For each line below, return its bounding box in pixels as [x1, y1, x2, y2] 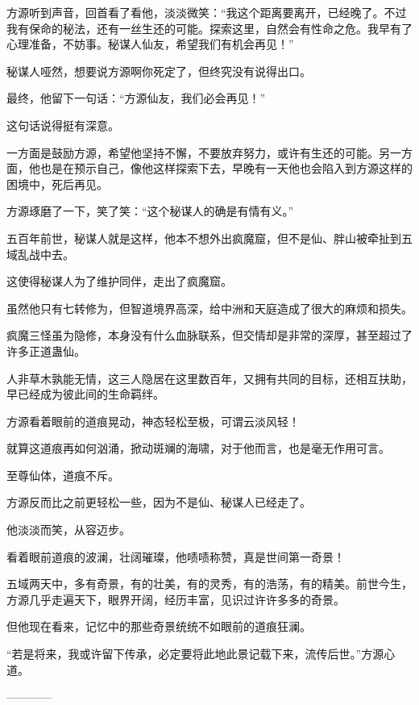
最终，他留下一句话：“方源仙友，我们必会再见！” [6, 90, 266, 106]
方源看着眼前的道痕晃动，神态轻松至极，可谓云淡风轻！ [6, 412, 300, 429]
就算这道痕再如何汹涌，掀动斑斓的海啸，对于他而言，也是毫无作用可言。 [6, 440, 390, 457]
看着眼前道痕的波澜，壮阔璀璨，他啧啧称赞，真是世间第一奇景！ [6, 548, 345, 565]
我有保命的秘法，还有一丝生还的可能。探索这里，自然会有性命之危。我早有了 [6, 19, 413, 36]
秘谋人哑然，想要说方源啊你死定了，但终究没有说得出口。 [6, 62, 311, 79]
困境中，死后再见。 [6, 175, 108, 192]
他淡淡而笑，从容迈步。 [6, 521, 131, 538]
